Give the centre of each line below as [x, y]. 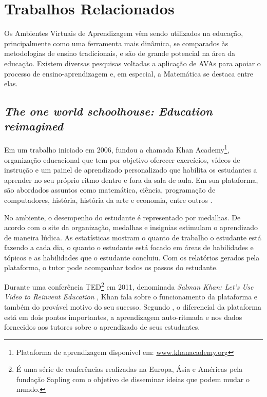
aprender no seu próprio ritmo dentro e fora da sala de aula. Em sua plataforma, [131, 179]
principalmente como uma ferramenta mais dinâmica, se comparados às [116, 43]
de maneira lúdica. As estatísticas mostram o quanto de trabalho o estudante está [133, 237]
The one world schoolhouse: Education [108, 111]
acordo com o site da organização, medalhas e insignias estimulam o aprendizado [131, 227]
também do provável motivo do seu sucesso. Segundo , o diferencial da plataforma [133, 306]
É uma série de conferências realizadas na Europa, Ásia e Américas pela [129, 369]
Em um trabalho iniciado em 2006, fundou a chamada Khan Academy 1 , [117, 149]
